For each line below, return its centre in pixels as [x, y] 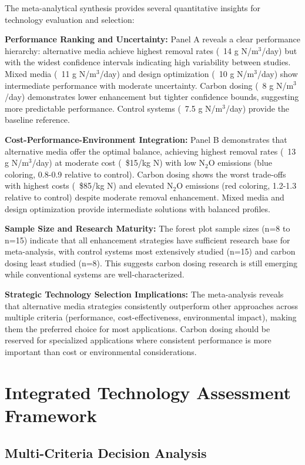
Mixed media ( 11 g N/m [51, 73]
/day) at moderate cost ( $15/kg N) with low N [118, 163]
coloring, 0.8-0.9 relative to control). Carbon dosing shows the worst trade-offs [145, 174]
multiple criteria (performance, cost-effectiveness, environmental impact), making [151, 317]
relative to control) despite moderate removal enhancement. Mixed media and [145, 197]
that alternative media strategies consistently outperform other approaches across [151, 305]
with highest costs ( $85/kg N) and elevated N [89, 185]
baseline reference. [37, 120]
